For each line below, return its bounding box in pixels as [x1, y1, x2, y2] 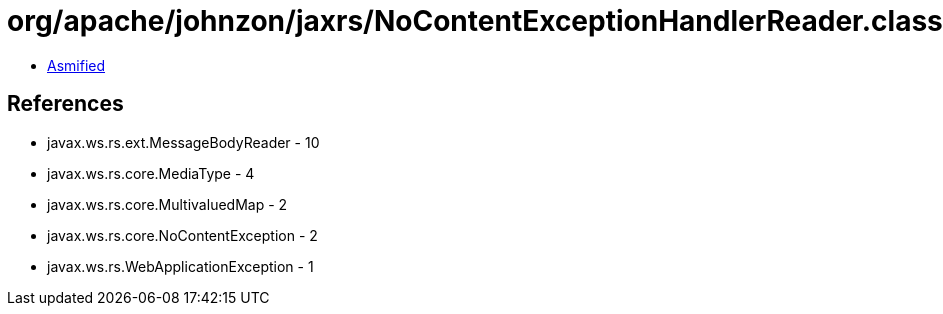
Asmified [47, 56, 106, 74]
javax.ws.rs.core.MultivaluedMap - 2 [47, 195, 288, 213]
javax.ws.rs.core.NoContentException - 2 [47, 226, 318, 244]
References [7, 91, 124, 117]
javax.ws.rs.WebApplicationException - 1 [47, 257, 314, 275]
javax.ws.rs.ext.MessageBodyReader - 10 [47, 133, 320, 151]
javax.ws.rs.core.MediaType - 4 [47, 164, 255, 182]
